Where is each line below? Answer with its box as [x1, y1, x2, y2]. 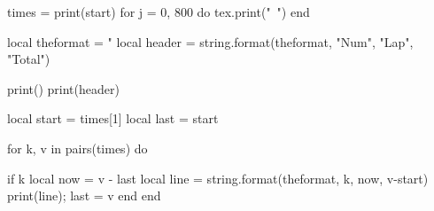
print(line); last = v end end [7, 186, 161, 205]
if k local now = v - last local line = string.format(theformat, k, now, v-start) [7, 168, 429, 187]
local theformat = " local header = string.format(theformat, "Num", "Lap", [7, 32, 414, 51]
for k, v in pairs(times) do [7, 138, 148, 157]
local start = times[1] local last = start [7, 109, 219, 128]
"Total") [7, 50, 50, 68]
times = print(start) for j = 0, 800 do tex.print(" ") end [7, 3, 310, 20]
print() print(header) [7, 79, 120, 98]
